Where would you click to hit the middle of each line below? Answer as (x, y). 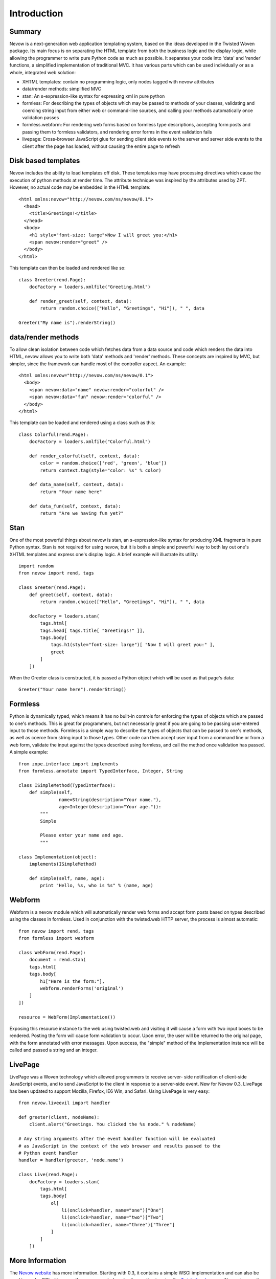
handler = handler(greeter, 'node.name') (71, 1160)
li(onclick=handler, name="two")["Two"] (113, 1217)
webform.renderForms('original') (82, 988)
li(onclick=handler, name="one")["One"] (113, 1210)
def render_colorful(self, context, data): (84, 456)
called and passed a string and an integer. (54, 1050)
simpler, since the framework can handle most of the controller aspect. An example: (98, 364)
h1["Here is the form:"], (72, 981)
